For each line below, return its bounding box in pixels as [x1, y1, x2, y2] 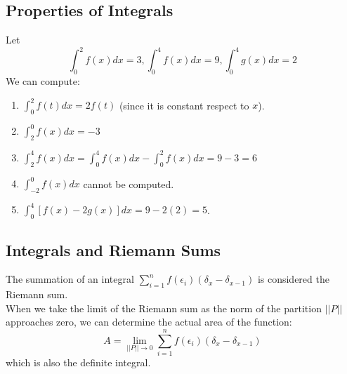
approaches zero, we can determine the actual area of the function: [6, 314, 292, 329]
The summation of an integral [6, 272, 134, 286]
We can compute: [6, 74, 80, 88]
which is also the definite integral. [6, 355, 151, 370]
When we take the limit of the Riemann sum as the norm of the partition [6, 300, 322, 315]
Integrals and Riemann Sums [6, 239, 221, 260]
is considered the [257, 272, 329, 286]
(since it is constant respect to [119, 98, 249, 112]
